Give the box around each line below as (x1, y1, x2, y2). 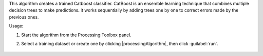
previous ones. (9, 14, 39, 20)
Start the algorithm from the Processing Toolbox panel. (21, 32, 131, 38)
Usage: (9, 23, 24, 29)
